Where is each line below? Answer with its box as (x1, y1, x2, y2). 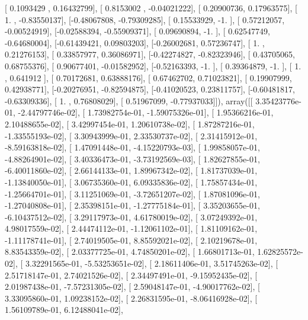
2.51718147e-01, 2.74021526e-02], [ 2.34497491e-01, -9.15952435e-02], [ (5, 268, 258, 281)
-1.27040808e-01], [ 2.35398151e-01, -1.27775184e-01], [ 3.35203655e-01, (5, 199, 260, 212)
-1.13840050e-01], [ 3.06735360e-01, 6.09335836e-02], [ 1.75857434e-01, (5, 175, 258, 188)
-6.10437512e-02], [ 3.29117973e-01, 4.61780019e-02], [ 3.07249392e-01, (5, 210, 258, 223)
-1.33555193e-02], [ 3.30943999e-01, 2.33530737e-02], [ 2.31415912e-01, (5, 129, 258, 142)
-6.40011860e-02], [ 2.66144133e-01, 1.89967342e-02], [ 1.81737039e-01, (5, 164, 258, 177)
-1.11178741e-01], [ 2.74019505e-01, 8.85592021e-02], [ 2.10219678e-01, (5, 233, 258, 246)
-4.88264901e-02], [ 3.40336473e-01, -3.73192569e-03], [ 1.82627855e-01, (5, 152, 260, 165)
